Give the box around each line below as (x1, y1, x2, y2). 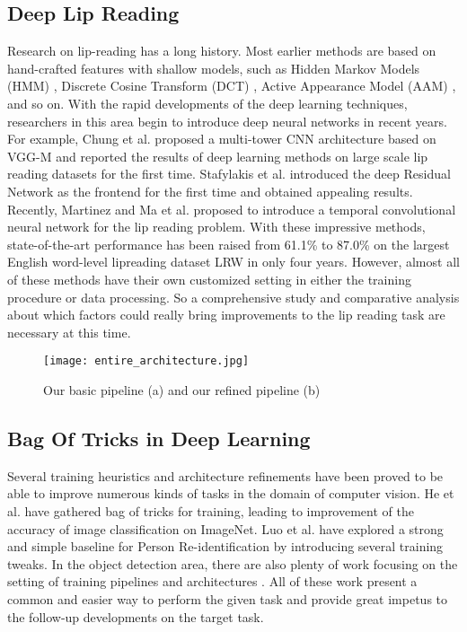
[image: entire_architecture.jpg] (43, 355, 250, 368)
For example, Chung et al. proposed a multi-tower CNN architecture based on (7, 129, 436, 148)
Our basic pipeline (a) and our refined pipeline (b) (43, 380, 321, 399)
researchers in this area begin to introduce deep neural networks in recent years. (7, 111, 447, 130)
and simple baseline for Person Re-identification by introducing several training (7, 537, 444, 556)
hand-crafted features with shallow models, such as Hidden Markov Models (7, 58, 420, 77)
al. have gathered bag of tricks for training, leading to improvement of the (7, 501, 414, 520)
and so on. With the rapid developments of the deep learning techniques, (7, 93, 408, 112)
